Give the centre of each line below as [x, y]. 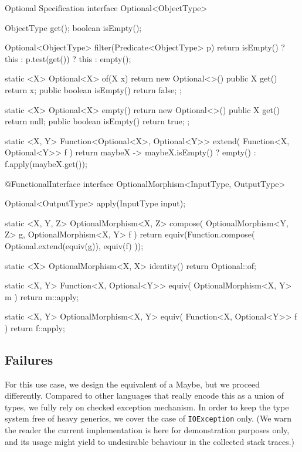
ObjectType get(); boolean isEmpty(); [73, 27]
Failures [29, 359]
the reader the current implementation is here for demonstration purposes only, [147, 430]
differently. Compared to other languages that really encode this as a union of [145, 395]
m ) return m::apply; [42, 296]
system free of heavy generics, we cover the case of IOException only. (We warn [148, 418]
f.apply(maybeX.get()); [46, 163]
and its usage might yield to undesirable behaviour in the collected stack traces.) [150, 441]
